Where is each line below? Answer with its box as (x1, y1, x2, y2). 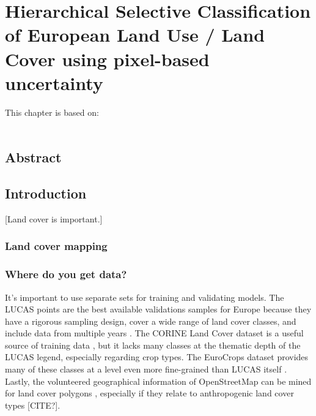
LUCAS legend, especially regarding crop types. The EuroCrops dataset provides (5, 350, 309, 363)
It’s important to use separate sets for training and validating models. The (5, 290, 284, 303)
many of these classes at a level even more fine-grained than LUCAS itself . (5, 363, 287, 376)
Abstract (5, 148, 62, 167)
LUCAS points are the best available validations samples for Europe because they (5, 303, 312, 316)
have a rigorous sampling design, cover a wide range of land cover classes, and (5, 314, 296, 327)
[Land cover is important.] (5, 212, 103, 225)
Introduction (5, 184, 87, 203)
